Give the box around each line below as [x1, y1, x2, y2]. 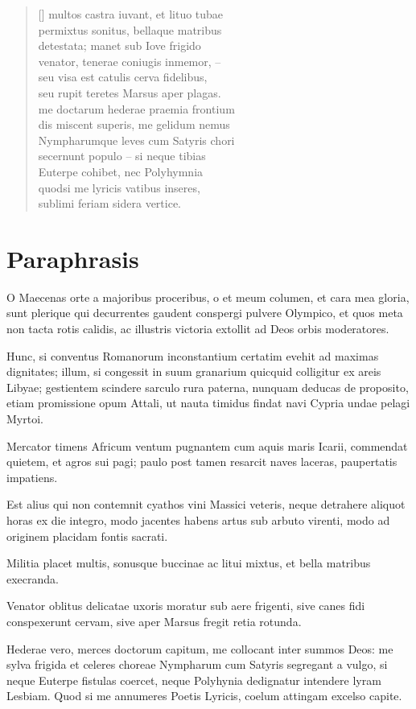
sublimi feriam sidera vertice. [38, 195, 182, 212]
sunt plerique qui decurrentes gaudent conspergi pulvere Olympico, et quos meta [6, 304, 403, 321]
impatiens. [6, 468, 58, 485]
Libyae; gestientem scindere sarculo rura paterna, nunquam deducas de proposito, [6, 378, 409, 395]
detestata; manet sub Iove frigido [38, 37, 201, 54]
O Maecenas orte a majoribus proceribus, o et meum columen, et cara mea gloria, [6, 288, 410, 305]
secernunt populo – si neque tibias [38, 147, 206, 164]
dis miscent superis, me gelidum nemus [38, 116, 230, 133]
